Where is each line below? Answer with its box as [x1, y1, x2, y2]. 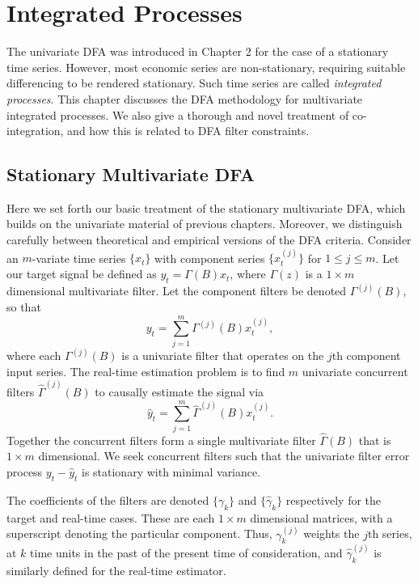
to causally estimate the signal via [95, 383, 264, 400]
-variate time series [32, 249, 126, 266]
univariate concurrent [302, 362, 408, 379]
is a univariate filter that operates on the [121, 347, 324, 364]
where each [6, 347, 61, 364]
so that [6, 298, 41, 315]
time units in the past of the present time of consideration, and [30, 544, 343, 561]
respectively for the [285, 491, 382, 508]
